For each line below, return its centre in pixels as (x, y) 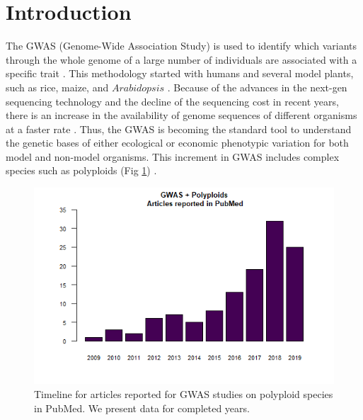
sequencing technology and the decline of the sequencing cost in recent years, (172, 101)
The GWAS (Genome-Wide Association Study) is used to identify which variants (181, 46)
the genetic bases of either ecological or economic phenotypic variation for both (177, 143)
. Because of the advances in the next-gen (257, 87)
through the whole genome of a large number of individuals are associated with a (181, 59)
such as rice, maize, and (57, 87)
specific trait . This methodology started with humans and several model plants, (180, 73)
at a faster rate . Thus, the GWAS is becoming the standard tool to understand (179, 129)
